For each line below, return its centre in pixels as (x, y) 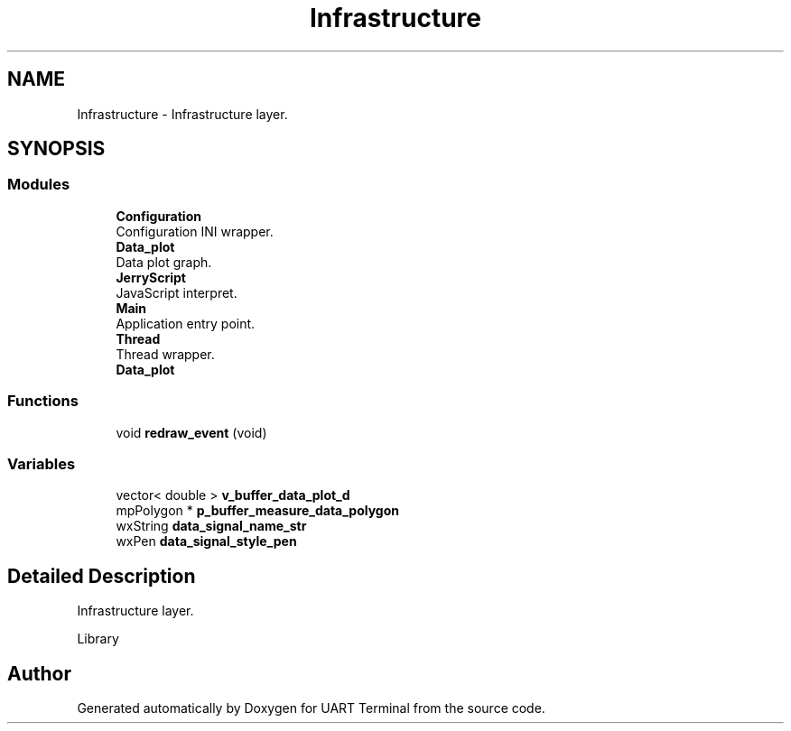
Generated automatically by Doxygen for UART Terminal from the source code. (311, 708)
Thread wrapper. (165, 354)
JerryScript (151, 277)
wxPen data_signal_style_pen (206, 541)
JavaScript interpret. (177, 292)
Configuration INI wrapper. (195, 231)
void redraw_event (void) (191, 432)
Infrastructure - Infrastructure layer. (182, 114)
